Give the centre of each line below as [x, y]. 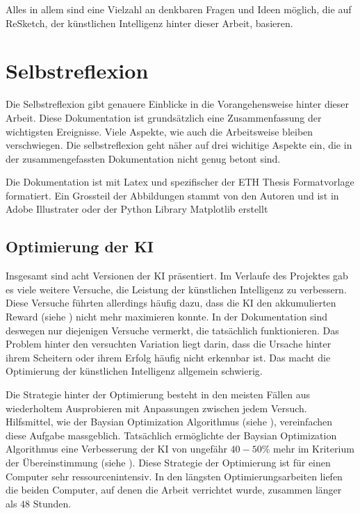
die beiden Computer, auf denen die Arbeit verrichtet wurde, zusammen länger [174, 490]
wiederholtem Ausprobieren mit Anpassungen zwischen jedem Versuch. [156, 408]
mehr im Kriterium [314, 449]
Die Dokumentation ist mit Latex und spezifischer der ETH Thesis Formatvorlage [180, 182]
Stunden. [52, 503]
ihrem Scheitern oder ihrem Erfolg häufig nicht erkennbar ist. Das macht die [168, 357]
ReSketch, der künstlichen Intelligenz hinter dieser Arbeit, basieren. [149, 23]
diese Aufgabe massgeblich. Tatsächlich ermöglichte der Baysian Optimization [171, 435]
